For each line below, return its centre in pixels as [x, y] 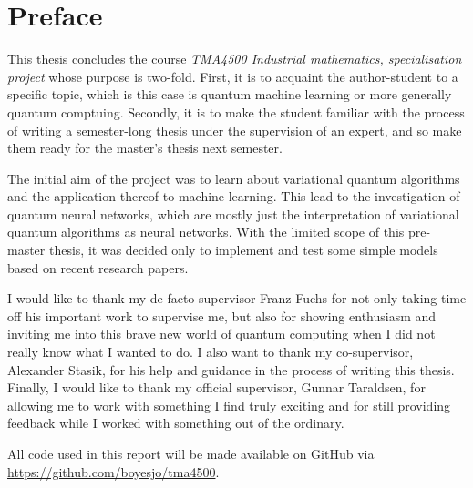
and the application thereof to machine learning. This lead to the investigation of [234, 196]
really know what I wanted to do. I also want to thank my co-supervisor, [211, 352]
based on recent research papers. [98, 267]
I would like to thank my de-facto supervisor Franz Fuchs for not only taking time [237, 298]
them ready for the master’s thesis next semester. [145, 148]
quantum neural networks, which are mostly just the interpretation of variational [233, 213]
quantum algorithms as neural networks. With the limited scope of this [206, 232]
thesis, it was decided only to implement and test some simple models [243, 250]
